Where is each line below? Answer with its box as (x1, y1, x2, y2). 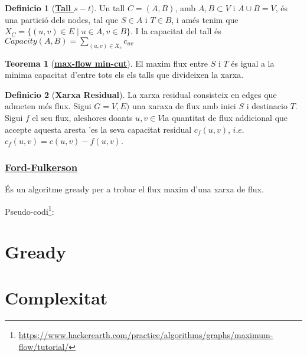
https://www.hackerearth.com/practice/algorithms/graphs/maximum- (18, 329, 273, 341)
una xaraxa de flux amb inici (132, 100, 236, 112)
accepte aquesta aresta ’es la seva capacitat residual (5, 123, 192, 135)
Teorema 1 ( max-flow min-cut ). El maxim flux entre (5, 57, 208, 69)
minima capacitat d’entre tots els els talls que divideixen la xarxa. (5, 68, 244, 81)
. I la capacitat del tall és (130, 25, 221, 37)
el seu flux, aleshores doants (32, 112, 133, 124)
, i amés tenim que (171, 13, 239, 25)
